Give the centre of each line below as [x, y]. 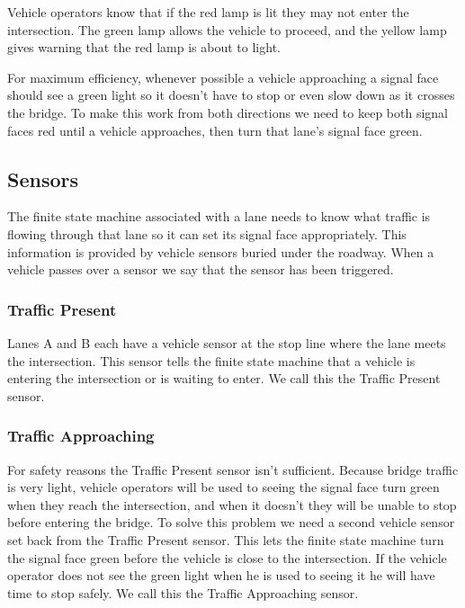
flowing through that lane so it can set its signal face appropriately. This [207, 233]
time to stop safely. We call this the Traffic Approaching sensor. [183, 592]
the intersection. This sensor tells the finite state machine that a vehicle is [211, 360]
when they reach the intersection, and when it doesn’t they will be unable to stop [232, 504]
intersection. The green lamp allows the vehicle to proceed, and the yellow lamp [227, 29]
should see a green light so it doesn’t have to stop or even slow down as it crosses [231, 95]
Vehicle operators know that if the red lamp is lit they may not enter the [208, 12]
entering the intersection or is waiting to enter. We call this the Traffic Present [224, 378]
